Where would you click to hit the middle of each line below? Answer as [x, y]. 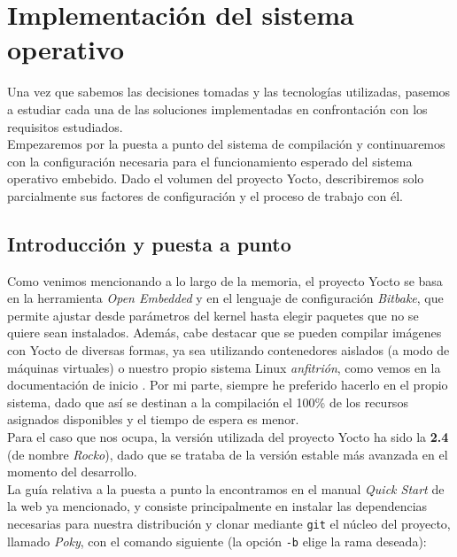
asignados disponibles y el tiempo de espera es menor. [153, 419]
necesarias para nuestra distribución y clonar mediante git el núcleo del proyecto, [229, 523]
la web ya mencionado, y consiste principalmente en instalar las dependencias [217, 506]
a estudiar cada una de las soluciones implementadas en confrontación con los [217, 108]
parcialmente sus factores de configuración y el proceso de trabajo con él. [205, 195]
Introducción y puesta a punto [149, 243]
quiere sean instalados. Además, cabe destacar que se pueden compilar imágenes [225, 333]
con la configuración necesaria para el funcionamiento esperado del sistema [210, 161]
